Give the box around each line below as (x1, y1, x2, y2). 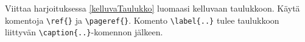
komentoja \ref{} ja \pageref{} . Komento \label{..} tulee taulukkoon (5, 13, 279, 26)
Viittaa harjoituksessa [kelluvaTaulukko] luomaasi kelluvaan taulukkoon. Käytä (5, 2, 300, 14)
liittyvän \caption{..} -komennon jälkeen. (5, 26, 163, 38)
